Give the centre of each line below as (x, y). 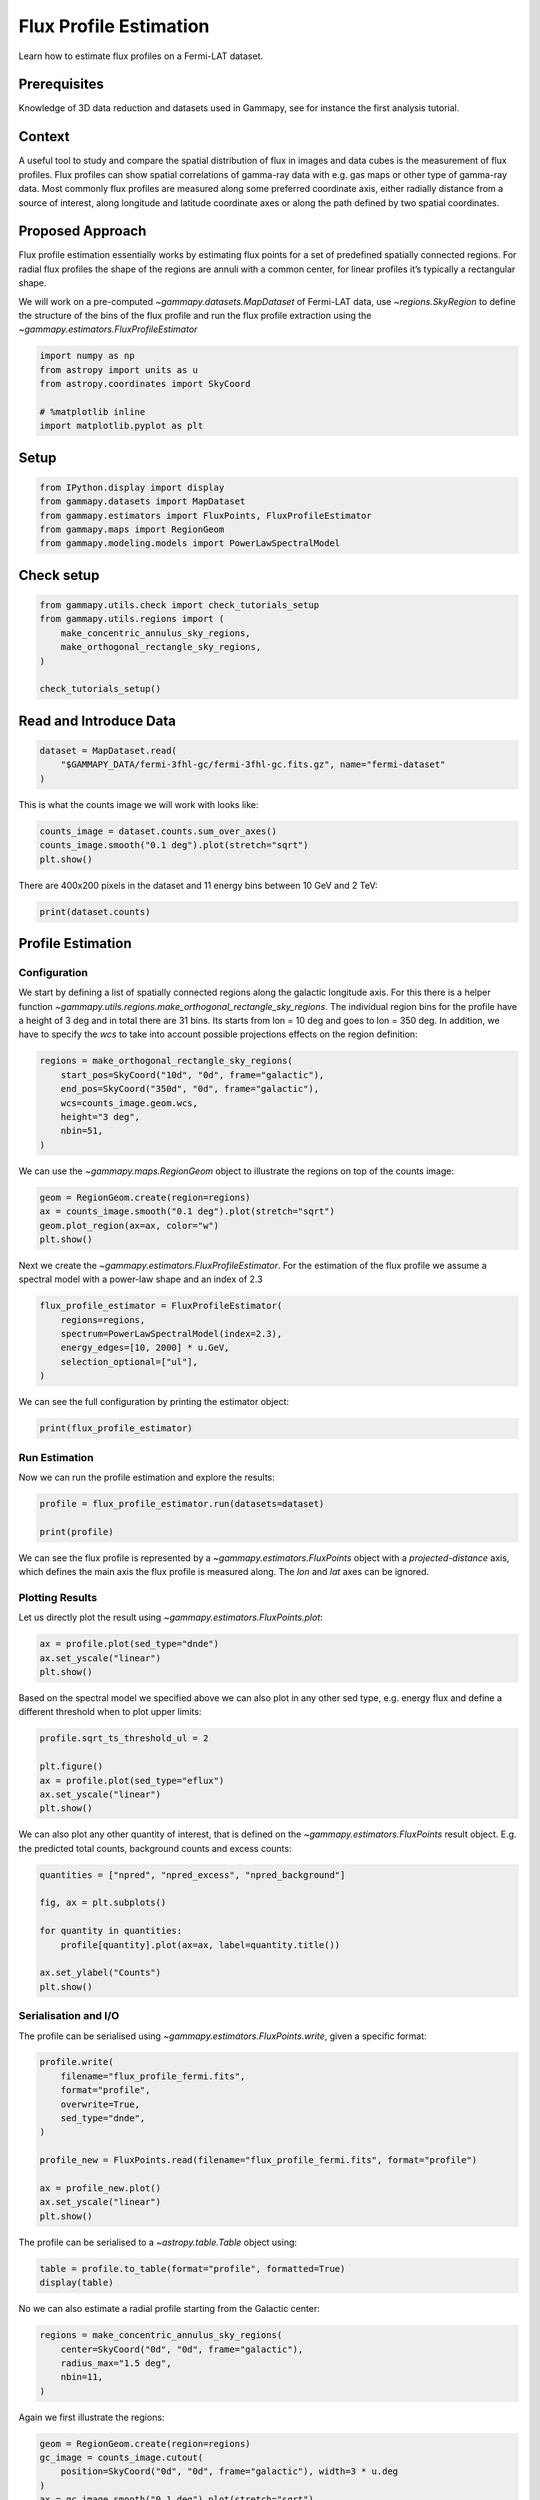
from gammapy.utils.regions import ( (132, 619)
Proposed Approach (82, 231)
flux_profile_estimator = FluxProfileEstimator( (161, 1306)
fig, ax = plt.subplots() (103, 1903)
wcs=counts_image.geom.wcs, (129, 1103)
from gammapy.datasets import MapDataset (142, 501)
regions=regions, (103, 1319)
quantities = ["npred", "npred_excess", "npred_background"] (192, 1874)
